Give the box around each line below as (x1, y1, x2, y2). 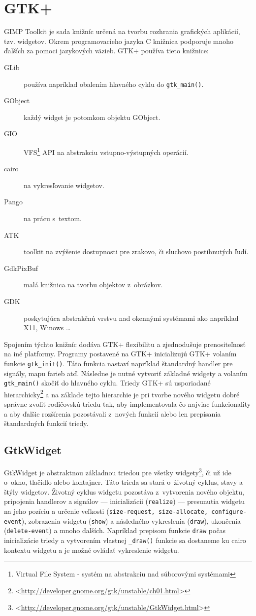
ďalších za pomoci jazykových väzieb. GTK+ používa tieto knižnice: (4, 45, 209, 56)
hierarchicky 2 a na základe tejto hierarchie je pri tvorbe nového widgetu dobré (4, 387, 240, 399)
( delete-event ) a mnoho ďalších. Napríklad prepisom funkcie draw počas (4, 525, 226, 536)
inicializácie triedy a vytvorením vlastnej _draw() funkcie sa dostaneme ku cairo (4, 535, 246, 545)
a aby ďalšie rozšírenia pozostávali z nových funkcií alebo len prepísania (4, 408, 221, 419)
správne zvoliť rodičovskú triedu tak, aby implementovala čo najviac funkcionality (4, 399, 251, 409)
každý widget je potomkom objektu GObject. (24, 112, 160, 122)
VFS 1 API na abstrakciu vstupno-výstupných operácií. (24, 145, 189, 157)
